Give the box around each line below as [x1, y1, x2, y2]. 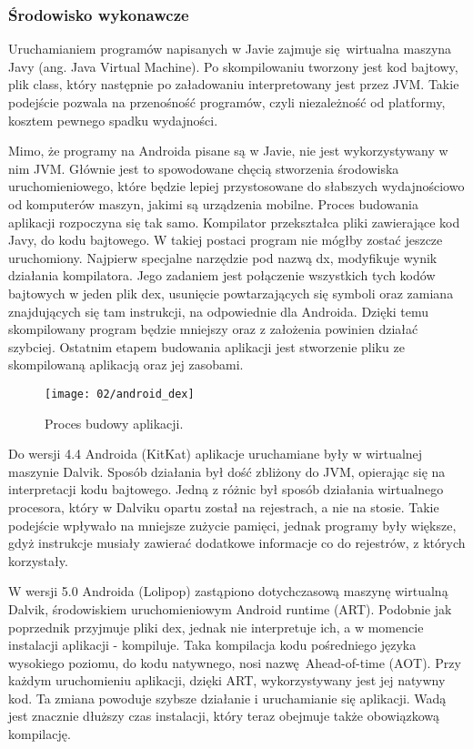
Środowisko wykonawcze [8, 3, 189, 25]
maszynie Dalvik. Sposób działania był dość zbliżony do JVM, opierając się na [8, 461, 446, 481]
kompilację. [8, 724, 71, 744]
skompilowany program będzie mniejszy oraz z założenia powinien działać [8, 319, 418, 339]
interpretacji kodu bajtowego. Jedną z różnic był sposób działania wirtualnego [8, 480, 444, 499]
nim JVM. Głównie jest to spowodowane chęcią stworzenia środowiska [8, 158, 399, 177]
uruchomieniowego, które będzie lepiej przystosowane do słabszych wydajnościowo [8, 177, 465, 196]
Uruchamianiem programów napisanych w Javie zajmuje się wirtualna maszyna [8, 39, 452, 58]
